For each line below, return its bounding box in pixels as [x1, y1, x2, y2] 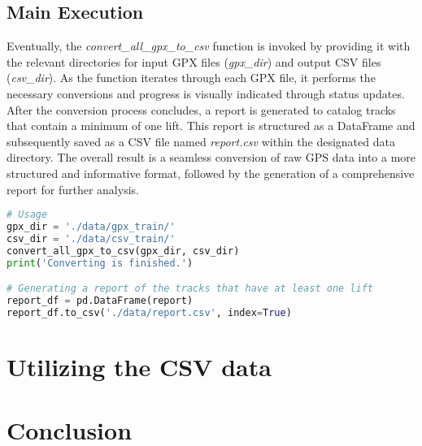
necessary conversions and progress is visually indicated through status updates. [7, 84, 405, 102]
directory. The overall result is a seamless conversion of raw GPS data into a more [7, 149, 416, 166]
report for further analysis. [7, 180, 139, 197]
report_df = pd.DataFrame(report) [7, 295, 194, 307]
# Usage [7, 209, 48, 221]
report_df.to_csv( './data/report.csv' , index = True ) [7, 306, 292, 318]
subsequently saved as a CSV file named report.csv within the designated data [7, 132, 395, 149]
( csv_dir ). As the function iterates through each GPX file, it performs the [7, 69, 376, 86]
